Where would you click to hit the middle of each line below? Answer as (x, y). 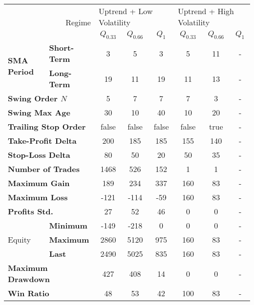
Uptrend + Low (126, 11)
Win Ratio (29, 293)
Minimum (68, 226)
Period (21, 72)
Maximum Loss (38, 197)
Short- (62, 48)
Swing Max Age (39, 113)
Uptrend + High (206, 11)
